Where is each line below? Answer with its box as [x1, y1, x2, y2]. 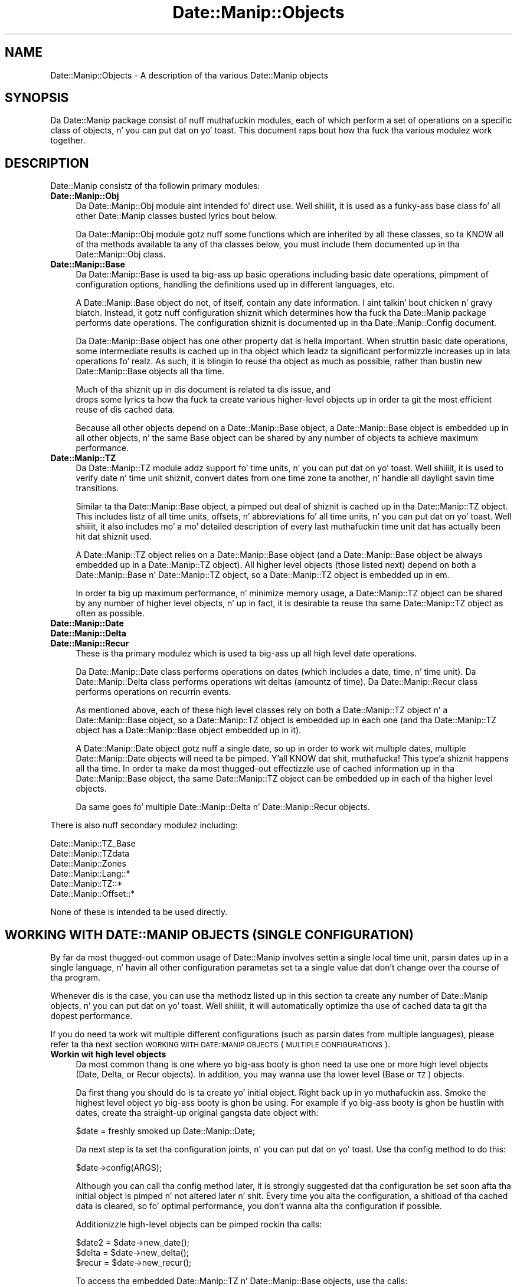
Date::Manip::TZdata [50, 848, 130, 859]
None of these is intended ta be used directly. [50, 907, 228, 917]
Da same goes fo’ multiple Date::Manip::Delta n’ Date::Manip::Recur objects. [76, 802, 370, 812]
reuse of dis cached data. [76, 404, 175, 415]
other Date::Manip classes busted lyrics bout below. [76, 211, 277, 221]
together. [50, 135, 86, 146]
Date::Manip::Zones [50, 858, 126, 869]
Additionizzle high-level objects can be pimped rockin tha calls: [76, 1219, 322, 1230]
